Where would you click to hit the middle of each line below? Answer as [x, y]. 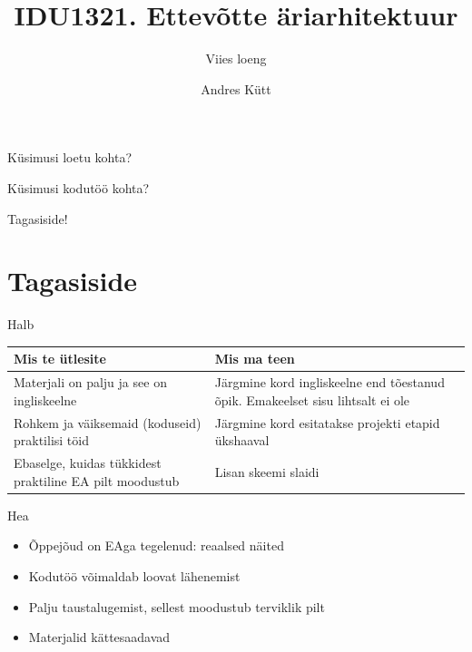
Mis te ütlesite [60, 359]
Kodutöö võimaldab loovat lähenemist [134, 575]
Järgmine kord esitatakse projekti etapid [327, 422]
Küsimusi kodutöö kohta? [79, 187]
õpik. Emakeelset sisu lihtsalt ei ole [312, 399]
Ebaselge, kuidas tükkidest [88, 463]
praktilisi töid [51, 440]
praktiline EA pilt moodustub [97, 480]
